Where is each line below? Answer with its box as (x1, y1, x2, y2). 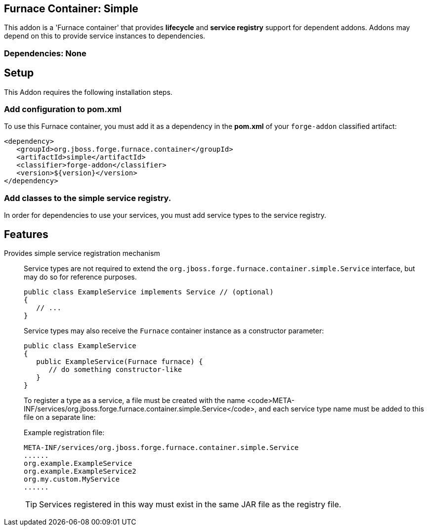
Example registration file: (24, 428, 105, 437)
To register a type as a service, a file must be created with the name (24, 396, 245, 405)
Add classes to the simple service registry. (4, 193, 171, 203)
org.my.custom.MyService (24, 475, 120, 483)
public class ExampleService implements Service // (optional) (24, 287, 274, 296)
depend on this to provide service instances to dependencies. (4, 32, 206, 41)
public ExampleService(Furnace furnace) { (36, 357, 203, 366)
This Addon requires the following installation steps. (4, 87, 172, 96)
